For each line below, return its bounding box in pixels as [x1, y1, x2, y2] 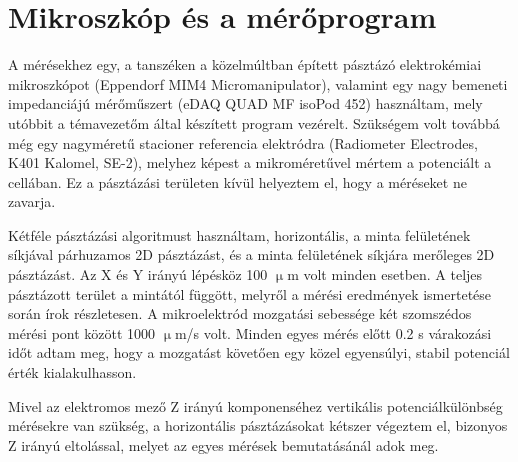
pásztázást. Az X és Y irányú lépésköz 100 [8, 264, 268, 285]
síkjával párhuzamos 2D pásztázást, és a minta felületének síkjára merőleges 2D [8, 244, 495, 265]
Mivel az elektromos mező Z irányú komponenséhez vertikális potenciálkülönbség [8, 395, 503, 416]
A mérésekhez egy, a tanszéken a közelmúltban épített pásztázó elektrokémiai [8, 54, 482, 75]
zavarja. [8, 191, 56, 212]
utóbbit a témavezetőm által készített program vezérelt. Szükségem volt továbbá [8, 112, 500, 133]
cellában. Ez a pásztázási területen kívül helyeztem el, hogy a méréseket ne [8, 171, 467, 192]
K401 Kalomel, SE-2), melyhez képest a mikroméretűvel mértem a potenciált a [8, 152, 492, 173]
